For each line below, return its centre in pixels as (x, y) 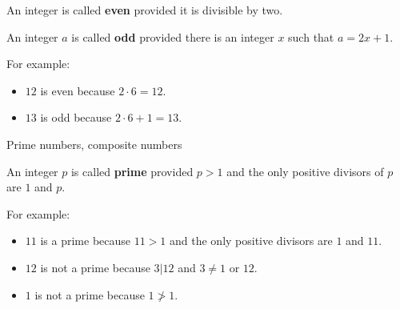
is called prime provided (132, 171)
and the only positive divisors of (305, 171)
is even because (78, 90)
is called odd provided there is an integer (173, 36)
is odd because (76, 117)
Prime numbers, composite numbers (94, 144)
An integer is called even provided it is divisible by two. (145, 10)
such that (311, 36)
